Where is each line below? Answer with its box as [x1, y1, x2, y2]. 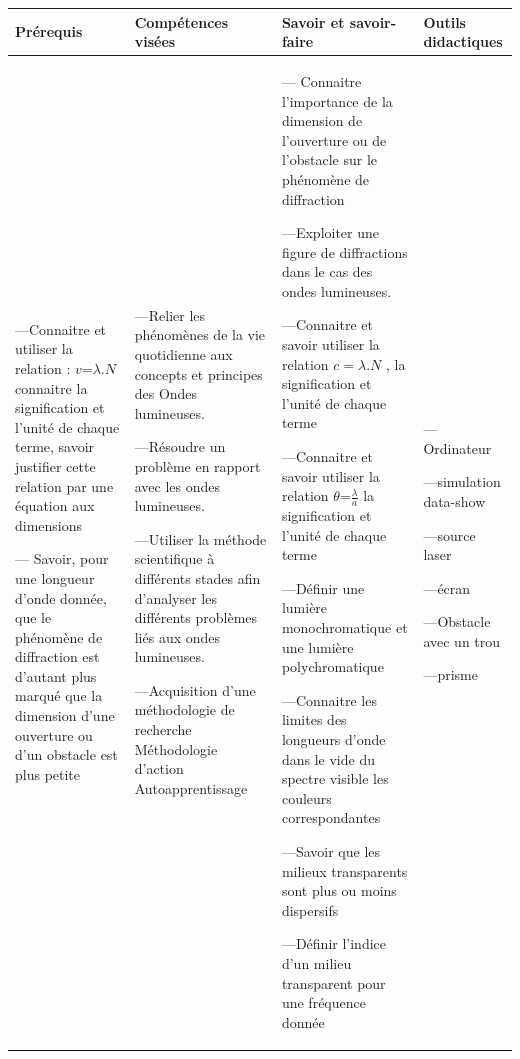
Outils [423, 11, 466, 32]
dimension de [281, 110, 363, 131]
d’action [134, 758, 184, 779]
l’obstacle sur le [281, 149, 377, 170]
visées [134, 31, 176, 52]
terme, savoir [15, 436, 95, 457]
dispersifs [281, 899, 339, 920]
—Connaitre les [281, 689, 377, 710]
